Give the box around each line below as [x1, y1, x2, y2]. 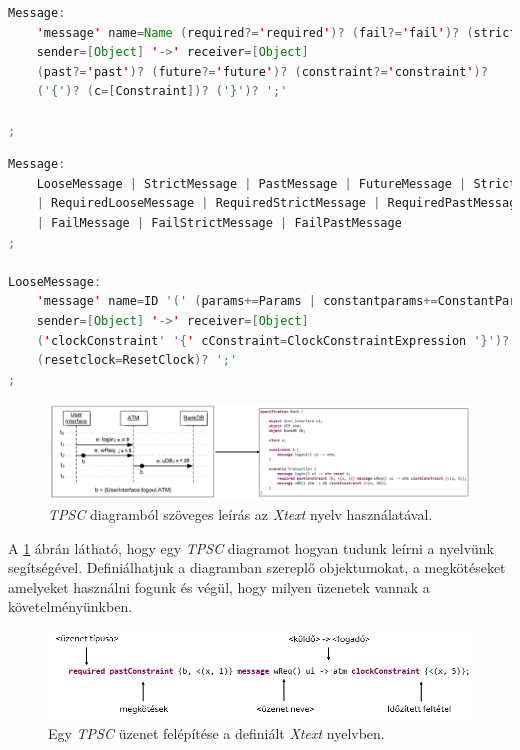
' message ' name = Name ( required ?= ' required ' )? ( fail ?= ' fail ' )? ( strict [36, 25, 517, 40]
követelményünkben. [8, 596, 133, 617]
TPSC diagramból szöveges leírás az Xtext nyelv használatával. [48, 503, 433, 524]
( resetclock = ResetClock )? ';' [36, 353, 238, 368]
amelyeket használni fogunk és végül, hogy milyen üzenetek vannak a [8, 576, 430, 597]
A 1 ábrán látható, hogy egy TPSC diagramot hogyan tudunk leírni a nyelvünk [8, 537, 495, 558]
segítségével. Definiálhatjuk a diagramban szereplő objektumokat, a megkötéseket [8, 557, 506, 578]
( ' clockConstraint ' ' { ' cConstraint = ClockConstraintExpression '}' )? [36, 333, 510, 348]
